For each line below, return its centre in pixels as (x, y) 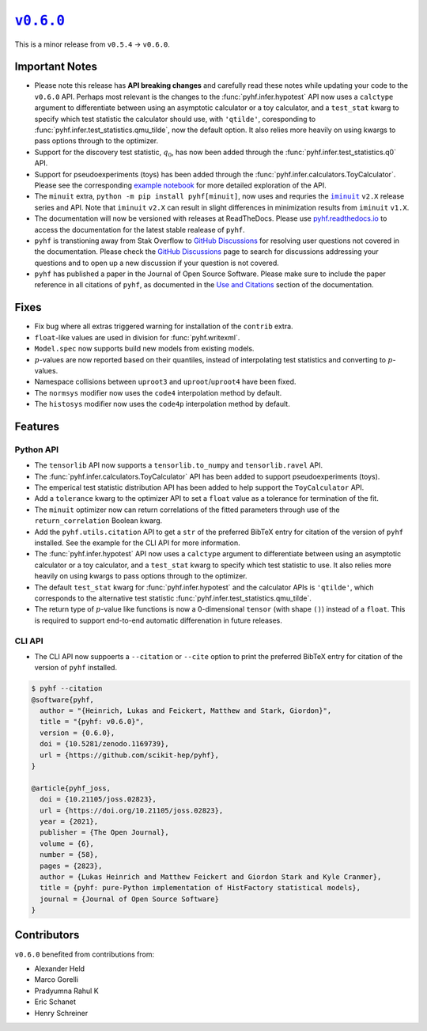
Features (37, 426)
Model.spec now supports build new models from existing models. (144, 349)
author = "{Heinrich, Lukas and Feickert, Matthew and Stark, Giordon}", (186, 711)
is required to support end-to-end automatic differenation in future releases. (158, 620)
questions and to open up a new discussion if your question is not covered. (157, 263)
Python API (37, 449)
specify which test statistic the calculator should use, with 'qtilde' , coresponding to (175, 119)
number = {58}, (69, 855)
